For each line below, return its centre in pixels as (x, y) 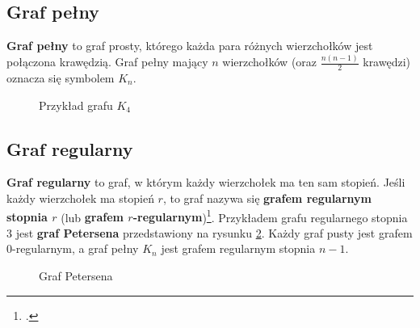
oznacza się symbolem (61, 77)
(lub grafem (92, 217)
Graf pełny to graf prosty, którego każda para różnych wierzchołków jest (190, 46)
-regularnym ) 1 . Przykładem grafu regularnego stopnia (270, 216)
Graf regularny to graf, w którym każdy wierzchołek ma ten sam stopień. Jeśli (206, 182)
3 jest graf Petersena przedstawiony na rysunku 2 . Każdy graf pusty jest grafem (210, 232)
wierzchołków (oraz (270, 62)
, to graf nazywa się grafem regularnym (267, 198)
